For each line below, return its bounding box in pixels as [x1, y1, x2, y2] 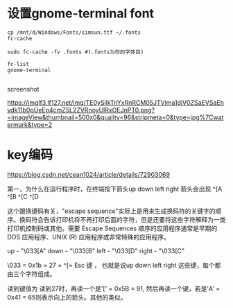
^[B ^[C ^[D [7, 192, 40, 200]
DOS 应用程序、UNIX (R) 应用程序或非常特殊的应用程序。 [7, 232, 171, 241]
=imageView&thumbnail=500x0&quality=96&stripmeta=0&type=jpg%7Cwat [7, 113, 224, 121]
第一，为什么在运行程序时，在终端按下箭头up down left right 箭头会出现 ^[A [7, 185, 223, 193]
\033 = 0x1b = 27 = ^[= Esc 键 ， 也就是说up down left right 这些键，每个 [7, 261, 215, 269]
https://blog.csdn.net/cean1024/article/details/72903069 [7, 170, 170, 178]
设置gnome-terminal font [7, 6, 155, 22]
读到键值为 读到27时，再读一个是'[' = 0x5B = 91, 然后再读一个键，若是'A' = [7, 284, 221, 293]
